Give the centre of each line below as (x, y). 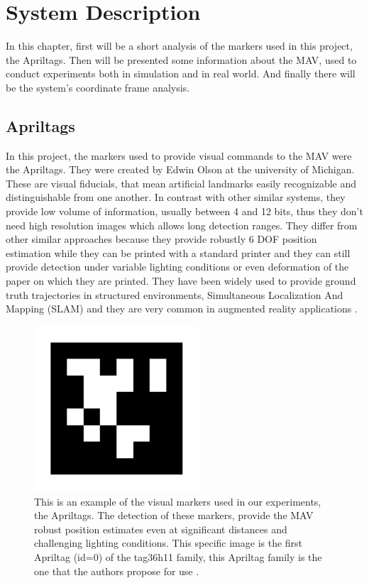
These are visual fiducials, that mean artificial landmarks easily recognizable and (181, 183)
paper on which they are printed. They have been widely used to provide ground (181, 281)
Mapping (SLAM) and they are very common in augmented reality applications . (182, 309)
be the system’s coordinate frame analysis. (98, 87)
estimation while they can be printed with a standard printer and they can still (178, 252)
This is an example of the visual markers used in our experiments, (178, 501)
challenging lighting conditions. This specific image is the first (169, 543)
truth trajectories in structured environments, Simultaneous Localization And (175, 294)
